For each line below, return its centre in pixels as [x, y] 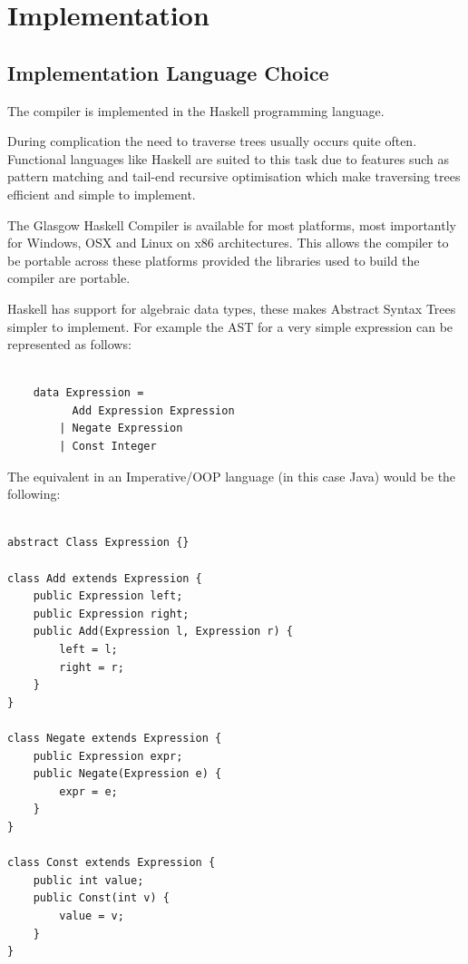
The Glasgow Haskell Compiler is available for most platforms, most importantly [232, 224]
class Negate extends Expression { [115, 738]
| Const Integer [108, 447]
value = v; [92, 915]
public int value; [88, 880]
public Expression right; [111, 613]
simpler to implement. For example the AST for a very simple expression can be [230, 326]
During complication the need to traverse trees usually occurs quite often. [212, 141]
